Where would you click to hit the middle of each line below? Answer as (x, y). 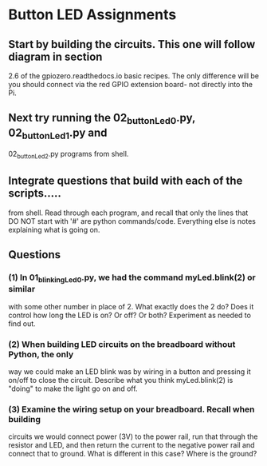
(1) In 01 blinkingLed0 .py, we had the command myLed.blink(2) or (132, 278)
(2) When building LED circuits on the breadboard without (122, 344)
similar (22, 289)
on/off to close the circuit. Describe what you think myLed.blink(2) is (121, 380)
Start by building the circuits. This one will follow (132, 44)
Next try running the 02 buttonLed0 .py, (102, 119)
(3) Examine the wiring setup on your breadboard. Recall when (132, 409)
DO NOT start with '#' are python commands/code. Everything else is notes (132, 221)
